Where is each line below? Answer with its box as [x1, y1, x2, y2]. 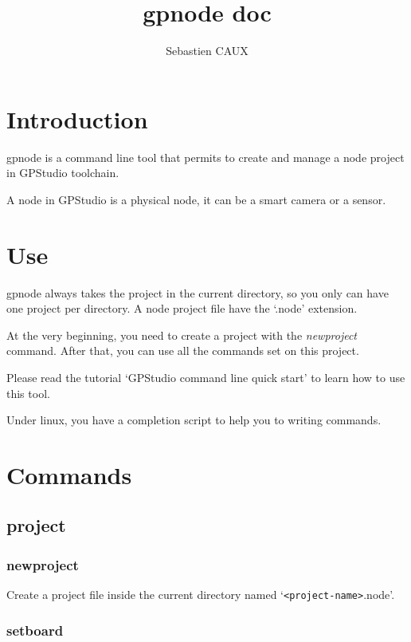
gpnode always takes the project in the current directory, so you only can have [6, 284, 389, 301]
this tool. [6, 384, 50, 401]
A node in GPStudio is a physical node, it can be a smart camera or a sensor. [6, 191, 386, 207]
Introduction [6, 102, 148, 135]
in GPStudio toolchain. [6, 164, 119, 181]
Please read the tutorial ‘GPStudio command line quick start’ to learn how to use [6, 368, 405, 385]
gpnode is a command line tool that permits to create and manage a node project [6, 148, 405, 165]
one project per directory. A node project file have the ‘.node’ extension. [6, 300, 358, 317]
